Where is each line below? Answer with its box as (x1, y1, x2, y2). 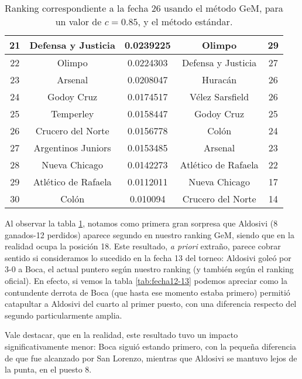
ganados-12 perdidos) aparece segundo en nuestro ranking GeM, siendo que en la (5, 228, 294, 241)
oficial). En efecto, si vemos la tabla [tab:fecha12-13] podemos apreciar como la (5, 274, 288, 286)
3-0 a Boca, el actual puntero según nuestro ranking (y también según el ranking (5, 263, 294, 275)
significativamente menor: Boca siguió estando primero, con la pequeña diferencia (5, 340, 296, 352)
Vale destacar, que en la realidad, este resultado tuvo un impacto (5, 329, 238, 341)
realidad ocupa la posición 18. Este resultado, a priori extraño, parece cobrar (5, 240, 281, 252)
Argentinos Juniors (33, 141, 111, 154)
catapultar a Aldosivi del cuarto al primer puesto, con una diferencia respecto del (5, 297, 297, 310)
